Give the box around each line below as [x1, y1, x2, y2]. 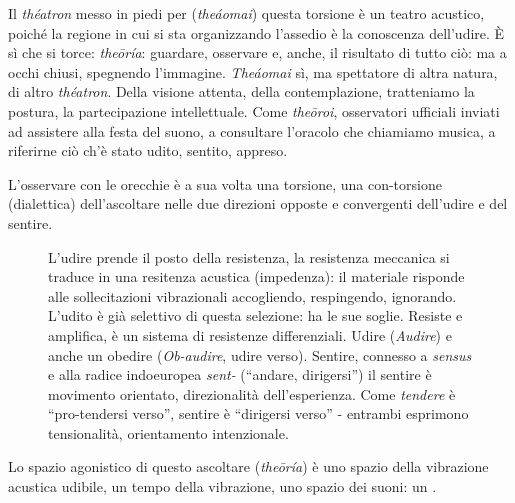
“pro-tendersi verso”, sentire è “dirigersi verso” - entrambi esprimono [48, 403, 469, 424]
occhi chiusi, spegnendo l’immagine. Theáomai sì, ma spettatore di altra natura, [8, 61, 498, 82]
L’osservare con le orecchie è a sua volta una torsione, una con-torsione [8, 173, 442, 194]
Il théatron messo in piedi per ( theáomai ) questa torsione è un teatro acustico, [8, 3, 485, 23]
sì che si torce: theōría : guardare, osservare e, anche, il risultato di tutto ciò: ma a [8, 42, 507, 63]
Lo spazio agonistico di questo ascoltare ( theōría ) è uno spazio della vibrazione [8, 456, 489, 477]
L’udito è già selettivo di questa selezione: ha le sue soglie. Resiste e [48, 305, 463, 326]
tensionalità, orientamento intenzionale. [48, 422, 289, 443]
